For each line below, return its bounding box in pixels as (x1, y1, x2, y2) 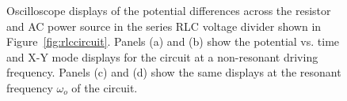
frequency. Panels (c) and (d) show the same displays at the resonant (6, 64, 341, 80)
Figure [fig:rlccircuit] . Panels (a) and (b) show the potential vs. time (6, 33, 340, 50)
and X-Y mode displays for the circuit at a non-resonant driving (6, 48, 318, 65)
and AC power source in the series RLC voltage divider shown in (6, 17, 322, 34)
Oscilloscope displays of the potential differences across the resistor (6, 2, 331, 18)
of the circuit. (71, 79, 138, 95)
